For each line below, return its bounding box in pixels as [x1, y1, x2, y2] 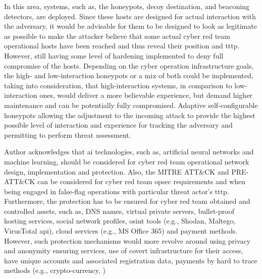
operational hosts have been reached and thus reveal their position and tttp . [4, 40, 240, 51]
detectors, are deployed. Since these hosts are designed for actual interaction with [4, 11, 256, 21]
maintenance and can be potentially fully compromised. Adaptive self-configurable [4, 99, 258, 110]
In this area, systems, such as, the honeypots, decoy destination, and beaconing [4, 1, 249, 11]
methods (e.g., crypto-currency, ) [4, 265, 106, 275]
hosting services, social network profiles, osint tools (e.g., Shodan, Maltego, [4, 215, 236, 226]
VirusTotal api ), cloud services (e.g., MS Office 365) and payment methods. [4, 226, 238, 236]
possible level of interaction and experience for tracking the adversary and [4, 120, 233, 130]
